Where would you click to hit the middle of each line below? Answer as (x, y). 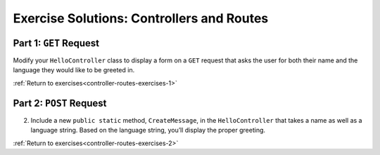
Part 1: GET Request (56, 43)
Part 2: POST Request (60, 103)
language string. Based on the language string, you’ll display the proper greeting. (148, 130)
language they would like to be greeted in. (74, 70)
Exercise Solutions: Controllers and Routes (141, 18)
